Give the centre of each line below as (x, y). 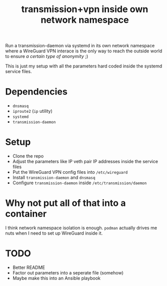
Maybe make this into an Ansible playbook (57, 278)
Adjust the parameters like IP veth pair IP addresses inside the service (85, 162)
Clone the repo (28, 156)
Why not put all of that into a (66, 203)
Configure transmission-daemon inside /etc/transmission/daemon (80, 183)
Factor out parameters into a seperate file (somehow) (68, 272)
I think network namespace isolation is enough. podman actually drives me (81, 228)
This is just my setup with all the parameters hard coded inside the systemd (84, 66)
